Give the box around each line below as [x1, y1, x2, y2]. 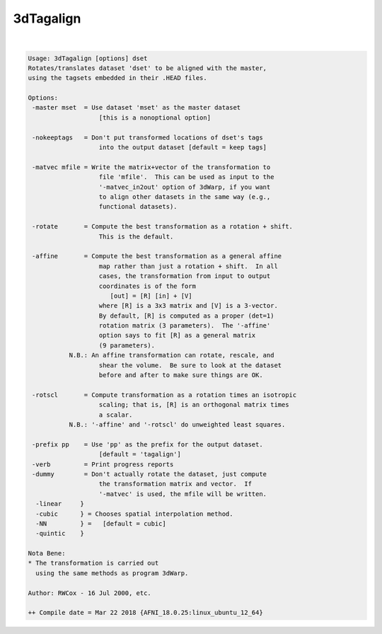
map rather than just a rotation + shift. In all [98, 262, 279, 270]
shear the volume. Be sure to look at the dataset [98, 361, 282, 369]
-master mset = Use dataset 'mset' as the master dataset [32, 103, 241, 112]
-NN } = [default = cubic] [35, 519, 166, 527]
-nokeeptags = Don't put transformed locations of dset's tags [32, 133, 263, 142]
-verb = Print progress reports [32, 460, 174, 468]
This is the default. [98, 232, 174, 241]
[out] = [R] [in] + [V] [110, 292, 192, 300]
